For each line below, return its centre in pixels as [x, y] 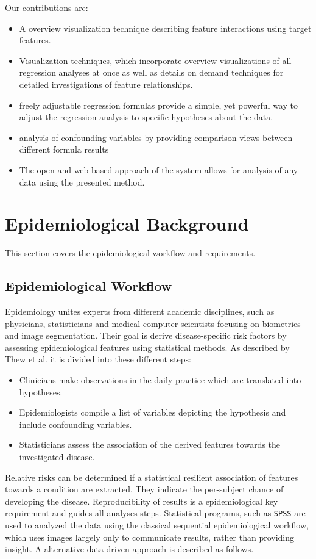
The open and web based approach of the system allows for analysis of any [159, 169]
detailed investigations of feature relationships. [106, 84]
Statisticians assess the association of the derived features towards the [150, 445]
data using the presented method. [82, 182]
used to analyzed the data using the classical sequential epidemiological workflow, [157, 525]
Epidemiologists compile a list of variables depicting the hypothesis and [153, 412]
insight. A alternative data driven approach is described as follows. [129, 549]
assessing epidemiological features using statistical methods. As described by [147, 347]
